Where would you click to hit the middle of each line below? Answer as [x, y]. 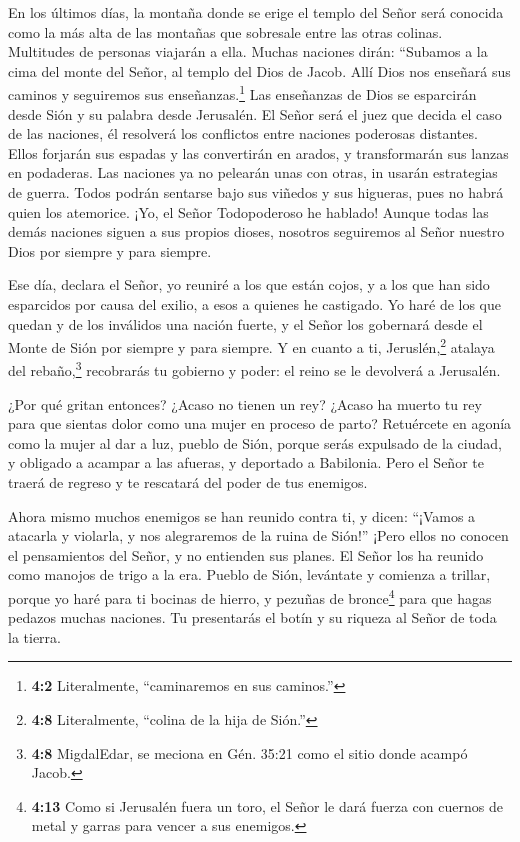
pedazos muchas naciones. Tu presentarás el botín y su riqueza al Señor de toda [252, 617]
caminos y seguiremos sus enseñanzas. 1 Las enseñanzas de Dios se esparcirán [242, 93]
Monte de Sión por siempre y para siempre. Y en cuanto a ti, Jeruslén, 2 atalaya [251, 345]
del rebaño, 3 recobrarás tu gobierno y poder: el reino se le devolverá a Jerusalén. [254, 369]
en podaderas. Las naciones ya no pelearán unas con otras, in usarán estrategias [253, 172]
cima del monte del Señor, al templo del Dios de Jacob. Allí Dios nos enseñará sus [259, 70]
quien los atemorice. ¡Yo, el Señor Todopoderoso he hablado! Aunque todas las [248, 211]
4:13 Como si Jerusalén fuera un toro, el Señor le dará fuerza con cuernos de [267, 805]
